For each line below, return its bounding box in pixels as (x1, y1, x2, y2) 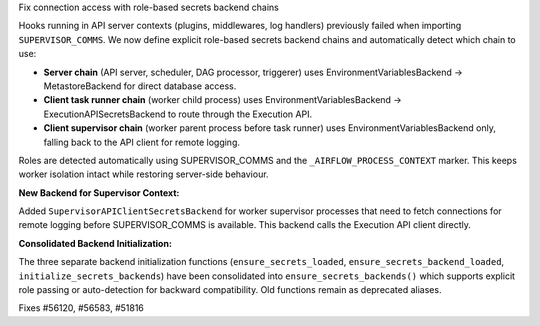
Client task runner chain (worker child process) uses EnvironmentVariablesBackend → (43, 94, 402, 106)
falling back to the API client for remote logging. (43, 136, 240, 148)
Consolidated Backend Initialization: (18, 237, 172, 249)
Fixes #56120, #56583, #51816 (18, 302, 145, 314)
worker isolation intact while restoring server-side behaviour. (18, 168, 269, 180)
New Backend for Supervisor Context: (18, 186, 180, 199)
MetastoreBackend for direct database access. (43, 80, 237, 92)
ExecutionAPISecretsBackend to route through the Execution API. (43, 108, 313, 120)
